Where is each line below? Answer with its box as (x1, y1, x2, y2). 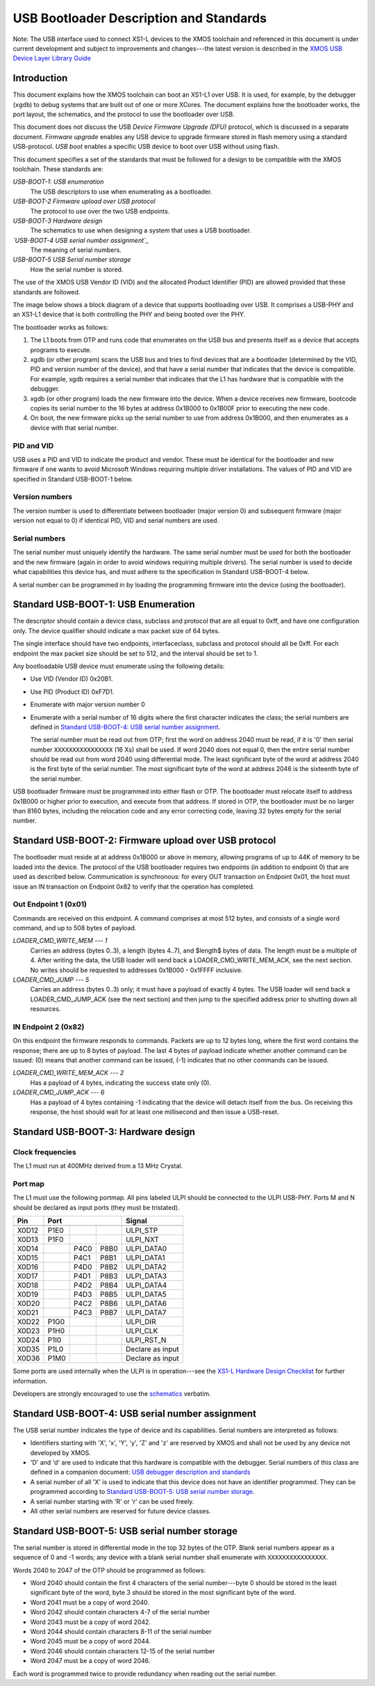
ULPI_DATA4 (126, 1280, 167, 1290)
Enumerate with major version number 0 (30, 700, 145, 709)
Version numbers (12, 492, 73, 502)
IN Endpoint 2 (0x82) (12, 1021, 85, 1031)
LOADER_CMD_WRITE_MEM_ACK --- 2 (12, 1069, 124, 1077)
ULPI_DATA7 (126, 1308, 167, 1318)
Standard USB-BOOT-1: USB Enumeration (12, 598, 196, 610)
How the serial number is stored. (30, 265, 124, 273)
